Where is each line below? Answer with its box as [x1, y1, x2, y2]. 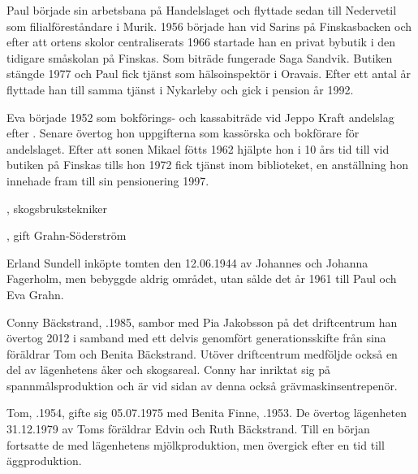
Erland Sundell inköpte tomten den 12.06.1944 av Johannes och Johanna [6, 254, 368, 271]
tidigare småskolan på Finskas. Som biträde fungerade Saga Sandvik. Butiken [6, 49, 393, 66]
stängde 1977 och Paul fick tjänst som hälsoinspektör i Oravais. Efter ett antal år [6, 65, 412, 82]
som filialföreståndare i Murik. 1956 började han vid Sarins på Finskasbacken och [6, 17, 412, 34]
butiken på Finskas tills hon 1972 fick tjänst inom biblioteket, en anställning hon [6, 156, 408, 173]
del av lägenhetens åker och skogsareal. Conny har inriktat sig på [6, 361, 331, 378]
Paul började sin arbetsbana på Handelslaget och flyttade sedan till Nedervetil [6, 2, 397, 18]
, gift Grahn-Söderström [6, 227, 127, 244]
